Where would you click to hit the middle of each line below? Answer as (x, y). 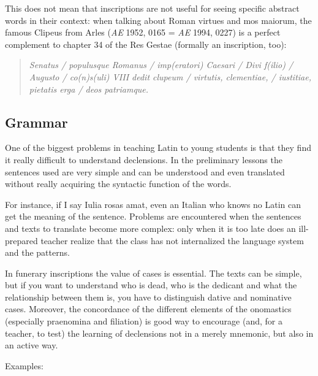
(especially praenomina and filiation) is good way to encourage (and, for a (144, 321)
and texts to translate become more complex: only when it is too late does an (150, 228)
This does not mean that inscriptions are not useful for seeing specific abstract (152, 8)
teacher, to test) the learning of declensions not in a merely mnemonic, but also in (159, 333)
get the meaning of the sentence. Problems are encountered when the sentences (153, 216)
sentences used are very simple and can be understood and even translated (145, 171)
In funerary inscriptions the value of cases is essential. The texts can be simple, (153, 273)
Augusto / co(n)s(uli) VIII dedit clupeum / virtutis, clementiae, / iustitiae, (170, 76)
